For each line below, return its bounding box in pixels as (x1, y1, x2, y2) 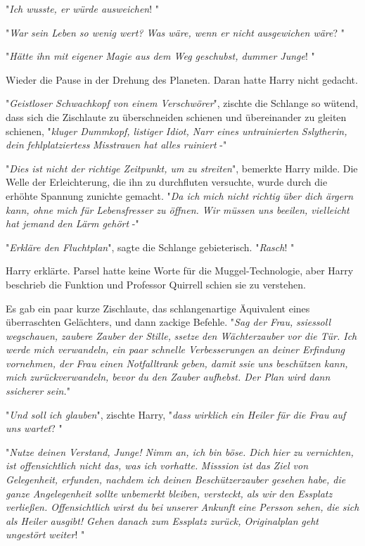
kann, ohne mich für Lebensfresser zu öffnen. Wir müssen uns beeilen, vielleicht (6, 202, 350, 217)
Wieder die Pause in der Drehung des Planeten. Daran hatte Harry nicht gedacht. (6, 72, 358, 87)
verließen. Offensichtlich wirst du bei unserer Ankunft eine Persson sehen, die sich (6, 500, 359, 514)
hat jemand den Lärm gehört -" (6, 216, 139, 231)
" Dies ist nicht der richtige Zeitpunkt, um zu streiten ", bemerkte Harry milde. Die (6, 160, 358, 175)
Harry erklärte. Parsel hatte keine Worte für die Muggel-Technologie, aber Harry (6, 263, 354, 278)
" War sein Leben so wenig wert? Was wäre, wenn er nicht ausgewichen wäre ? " (6, 25, 345, 39)
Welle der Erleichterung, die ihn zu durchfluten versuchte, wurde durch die (6, 174, 328, 189)
